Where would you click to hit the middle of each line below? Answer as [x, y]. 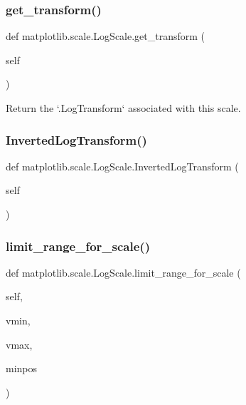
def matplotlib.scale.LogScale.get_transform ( [106, 36]
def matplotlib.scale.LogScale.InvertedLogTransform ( [122, 166]
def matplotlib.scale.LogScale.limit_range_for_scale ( [123, 272]
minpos [22, 368]
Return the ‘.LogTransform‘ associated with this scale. [123, 108]
